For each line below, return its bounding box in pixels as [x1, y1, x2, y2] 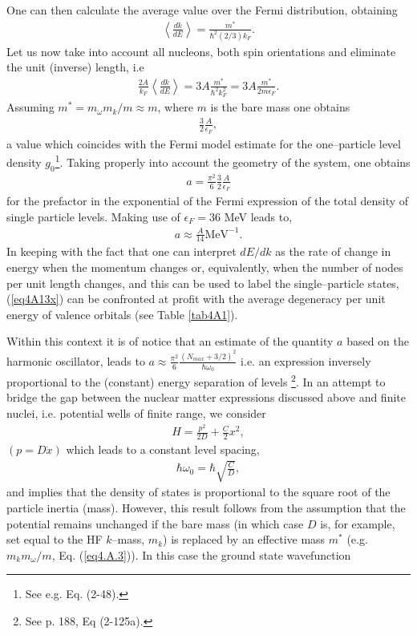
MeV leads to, [224, 208, 293, 224]
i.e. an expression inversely [241, 352, 371, 369]
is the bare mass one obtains [210, 99, 350, 115]
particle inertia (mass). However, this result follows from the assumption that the [6, 500, 406, 516]
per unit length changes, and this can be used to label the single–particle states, [6, 274, 399, 291]
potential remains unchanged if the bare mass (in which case [6, 515, 304, 532]
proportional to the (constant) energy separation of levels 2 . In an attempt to [6, 371, 386, 390]
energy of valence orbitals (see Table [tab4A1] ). [6, 305, 238, 322]
